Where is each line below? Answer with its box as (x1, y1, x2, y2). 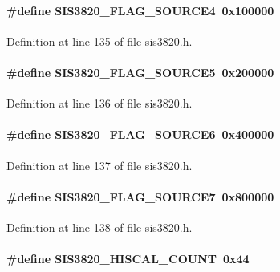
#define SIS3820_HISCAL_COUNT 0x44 (6, 250, 250, 267)
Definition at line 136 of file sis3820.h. (6, 95, 193, 112)
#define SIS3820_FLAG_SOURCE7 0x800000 (6, 188, 274, 205)
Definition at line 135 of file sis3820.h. (6, 32, 193, 49)
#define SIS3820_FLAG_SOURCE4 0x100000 (6, 2, 274, 18)
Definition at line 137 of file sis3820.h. (6, 156, 193, 173)
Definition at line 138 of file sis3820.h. (6, 218, 193, 235)
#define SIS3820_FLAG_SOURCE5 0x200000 (6, 63, 274, 80)
